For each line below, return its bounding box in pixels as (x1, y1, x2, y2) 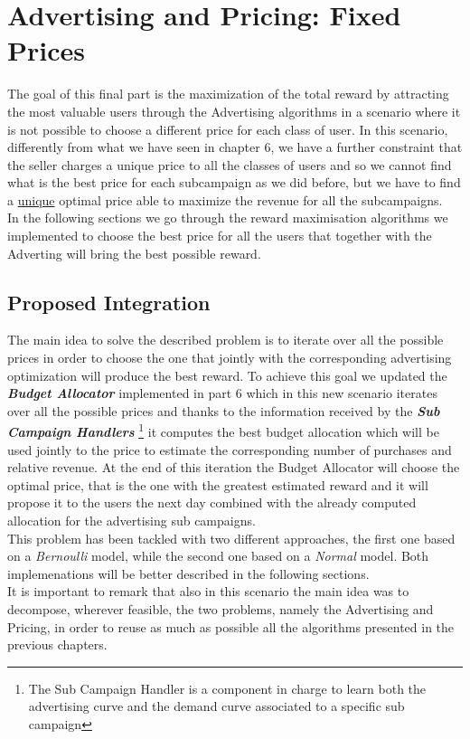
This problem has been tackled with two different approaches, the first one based (7, 528, 456, 547)
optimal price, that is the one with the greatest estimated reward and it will (7, 475, 428, 494)
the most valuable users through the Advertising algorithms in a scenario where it (7, 101, 461, 120)
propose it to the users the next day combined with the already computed (7, 493, 417, 512)
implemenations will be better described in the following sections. (7, 564, 370, 583)
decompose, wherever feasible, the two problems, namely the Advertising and (7, 600, 434, 619)
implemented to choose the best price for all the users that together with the (7, 226, 432, 245)
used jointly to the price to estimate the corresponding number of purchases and (7, 440, 452, 459)
